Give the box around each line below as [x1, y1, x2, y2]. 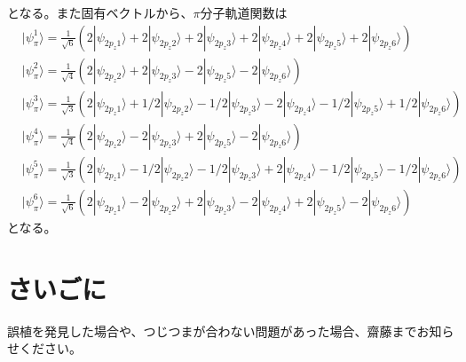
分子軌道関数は [200, 4, 288, 21]
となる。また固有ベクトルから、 [7, 4, 194, 21]
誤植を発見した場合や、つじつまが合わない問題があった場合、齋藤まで [7, 321, 417, 340]
